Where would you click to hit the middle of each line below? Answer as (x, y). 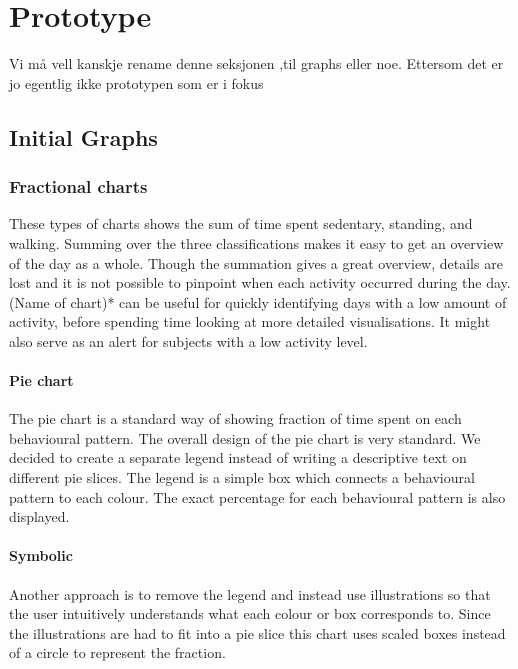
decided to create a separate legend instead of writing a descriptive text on (238, 457)
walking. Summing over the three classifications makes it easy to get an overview (256, 242)
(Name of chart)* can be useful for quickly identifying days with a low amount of (258, 301)
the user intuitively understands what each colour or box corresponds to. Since (250, 613)
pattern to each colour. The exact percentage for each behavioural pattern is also (257, 496)
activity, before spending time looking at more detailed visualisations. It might (250, 321)
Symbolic (41, 555)
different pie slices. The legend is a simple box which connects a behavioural (242, 477)
